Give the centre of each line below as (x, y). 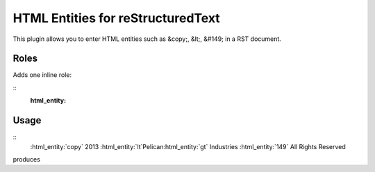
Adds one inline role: (42, 75)
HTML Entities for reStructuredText (116, 18)
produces (27, 159)
